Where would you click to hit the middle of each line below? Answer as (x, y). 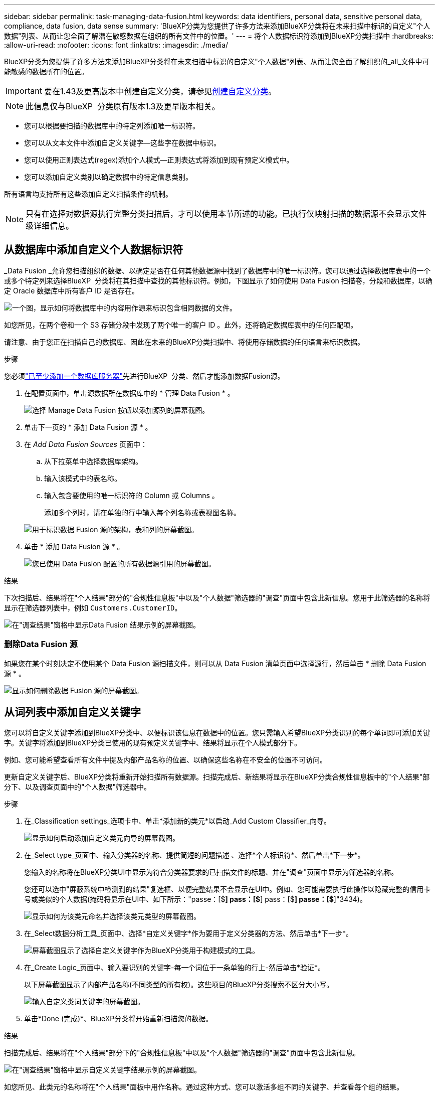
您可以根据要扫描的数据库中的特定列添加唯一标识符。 (112, 126)
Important (24, 91)
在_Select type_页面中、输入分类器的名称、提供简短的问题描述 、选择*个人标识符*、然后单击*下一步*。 (194, 855)
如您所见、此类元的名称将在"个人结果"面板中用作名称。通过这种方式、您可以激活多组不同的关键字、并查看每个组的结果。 (204, 1087)
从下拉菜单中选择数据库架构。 (93, 461)
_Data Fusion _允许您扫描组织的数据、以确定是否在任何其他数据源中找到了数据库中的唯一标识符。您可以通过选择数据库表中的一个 (217, 270)
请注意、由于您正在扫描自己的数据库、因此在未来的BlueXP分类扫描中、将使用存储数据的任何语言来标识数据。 (184, 342)
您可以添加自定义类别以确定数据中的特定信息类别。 (108, 177)
